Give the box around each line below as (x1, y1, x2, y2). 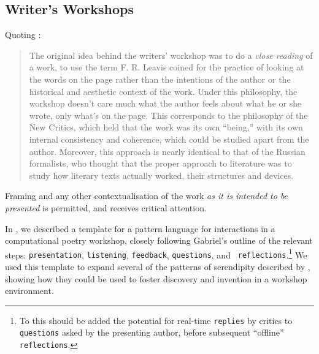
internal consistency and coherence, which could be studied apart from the (29, 132, 309, 145)
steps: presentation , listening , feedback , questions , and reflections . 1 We (5, 246, 307, 261)
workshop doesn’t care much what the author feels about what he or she (29, 97, 302, 110)
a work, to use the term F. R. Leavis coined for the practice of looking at (29, 61, 304, 73)
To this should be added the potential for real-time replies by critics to (19, 314, 293, 326)
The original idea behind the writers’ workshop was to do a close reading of (29, 48, 313, 61)
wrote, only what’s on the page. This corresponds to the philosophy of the (29, 108, 308, 121)
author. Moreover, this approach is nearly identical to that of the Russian (29, 145, 306, 157)
